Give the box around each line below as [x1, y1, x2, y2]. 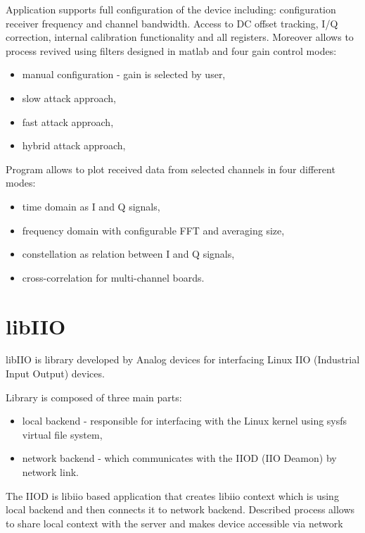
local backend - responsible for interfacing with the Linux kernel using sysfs [22, 413, 347, 428]
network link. [22, 465, 79, 479]
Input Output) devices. [6, 366, 105, 381]
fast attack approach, [22, 114, 114, 129]
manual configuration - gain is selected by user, [22, 67, 226, 82]
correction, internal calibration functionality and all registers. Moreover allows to [6, 30, 354, 44]
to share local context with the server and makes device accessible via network [6, 515, 343, 530]
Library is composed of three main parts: [6, 389, 182, 404]
